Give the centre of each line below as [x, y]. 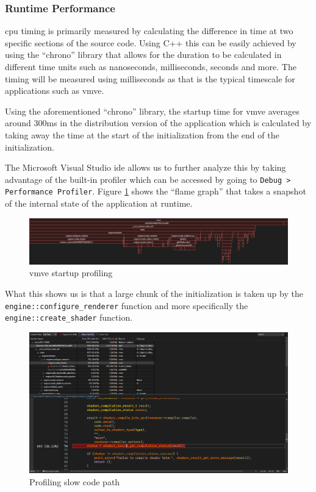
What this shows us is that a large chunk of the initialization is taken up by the [154, 294]
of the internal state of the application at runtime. [99, 203]
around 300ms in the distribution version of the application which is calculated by [158, 123]
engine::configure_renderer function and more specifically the [127, 305]
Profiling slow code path [75, 481]
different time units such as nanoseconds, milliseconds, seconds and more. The [151, 66]
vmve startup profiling [71, 273]
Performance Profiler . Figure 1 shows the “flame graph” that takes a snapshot [156, 191]
